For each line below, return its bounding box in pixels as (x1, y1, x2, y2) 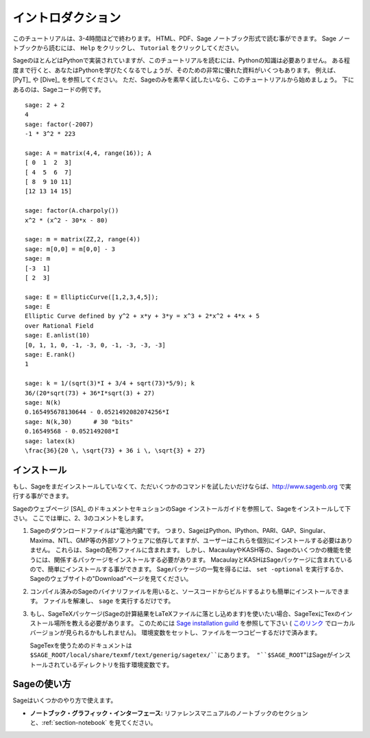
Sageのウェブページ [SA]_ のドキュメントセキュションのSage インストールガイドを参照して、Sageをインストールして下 (12, 504, 351, 512)
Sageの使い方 (12, 678, 71, 690)
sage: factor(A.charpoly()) (25, 206, 119, 215)
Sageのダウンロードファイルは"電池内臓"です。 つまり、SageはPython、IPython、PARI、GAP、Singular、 (29, 527, 330, 535)
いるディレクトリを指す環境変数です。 (65, 660, 173, 669)
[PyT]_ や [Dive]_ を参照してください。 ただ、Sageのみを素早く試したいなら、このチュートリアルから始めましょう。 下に (12, 75, 354, 84)
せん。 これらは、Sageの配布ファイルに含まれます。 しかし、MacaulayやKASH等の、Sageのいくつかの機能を (35, 546, 345, 554)
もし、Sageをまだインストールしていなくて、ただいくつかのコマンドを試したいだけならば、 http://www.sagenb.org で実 (12, 482, 352, 490)
